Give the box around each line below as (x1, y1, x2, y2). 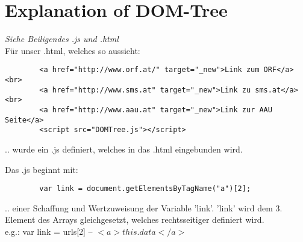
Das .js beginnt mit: (5, 163, 78, 175)
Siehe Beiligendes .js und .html (5, 32, 119, 45)
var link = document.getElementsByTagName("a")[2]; (39, 184, 251, 193)
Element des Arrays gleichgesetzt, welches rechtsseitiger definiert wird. (5, 213, 264, 226)
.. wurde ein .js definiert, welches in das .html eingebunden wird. (5, 142, 243, 155)
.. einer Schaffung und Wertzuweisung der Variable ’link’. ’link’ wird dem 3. (5, 201, 283, 214)
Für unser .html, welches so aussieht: (5, 44, 140, 56)
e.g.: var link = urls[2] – (5, 225, 93, 237)
